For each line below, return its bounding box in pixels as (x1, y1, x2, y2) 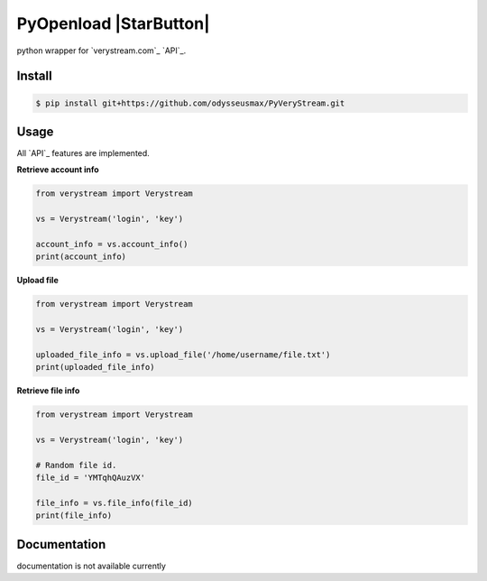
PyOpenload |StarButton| (16, 14, 211, 33)
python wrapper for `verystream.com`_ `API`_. (16, 45, 187, 56)
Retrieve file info (16, 385, 80, 396)
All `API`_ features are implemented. (16, 148, 151, 159)
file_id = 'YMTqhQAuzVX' (35, 473, 146, 483)
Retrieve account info (16, 164, 99, 175)
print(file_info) (35, 511, 113, 521)
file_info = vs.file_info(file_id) (35, 498, 193, 508)
